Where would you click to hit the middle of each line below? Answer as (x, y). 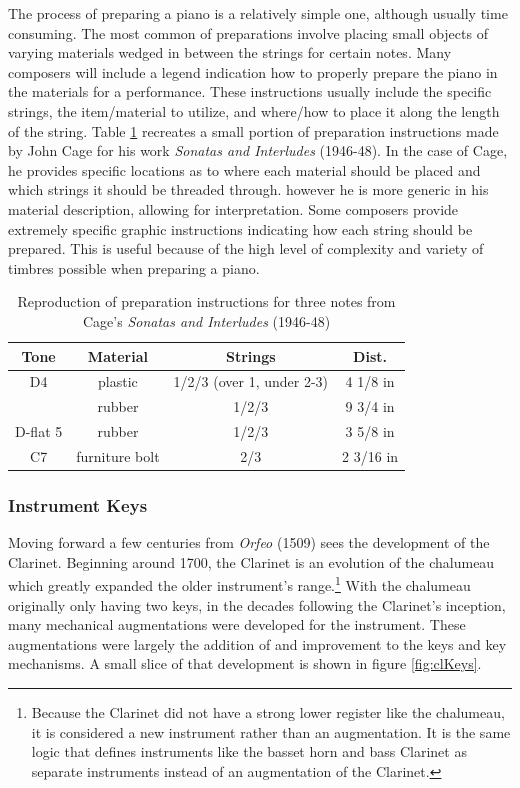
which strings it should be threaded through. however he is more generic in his (248, 189)
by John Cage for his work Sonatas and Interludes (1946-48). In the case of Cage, (258, 150)
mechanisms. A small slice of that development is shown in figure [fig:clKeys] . (245, 663)
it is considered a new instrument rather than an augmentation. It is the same (271, 731)
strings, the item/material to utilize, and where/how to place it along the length (254, 110)
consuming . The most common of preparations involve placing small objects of (248, 32)
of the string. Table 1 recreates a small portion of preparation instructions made (253, 130)
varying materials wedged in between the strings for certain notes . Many (230, 52)
